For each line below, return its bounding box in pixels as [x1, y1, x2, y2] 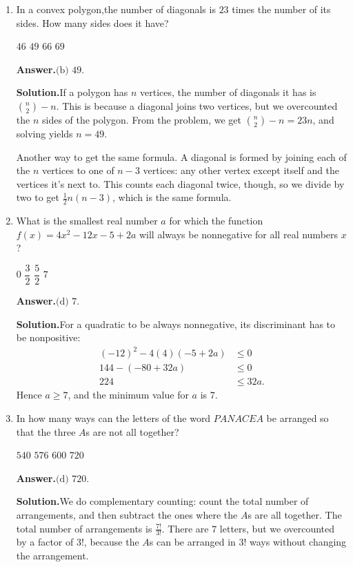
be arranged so [266, 410, 329, 425]
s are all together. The [248, 507, 342, 521]
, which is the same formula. [112, 190, 232, 204]
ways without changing [250, 535, 347, 549]
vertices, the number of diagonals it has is [140, 85, 316, 99]
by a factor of [16, 535, 74, 549]
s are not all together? [85, 424, 179, 439]
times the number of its [232, 2, 331, 16]
